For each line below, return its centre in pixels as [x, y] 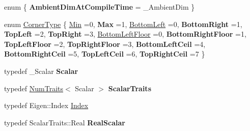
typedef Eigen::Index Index [46, 105]
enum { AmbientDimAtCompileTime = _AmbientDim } [100, 7]
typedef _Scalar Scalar [41, 71]
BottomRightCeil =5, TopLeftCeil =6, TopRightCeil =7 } [105, 54]
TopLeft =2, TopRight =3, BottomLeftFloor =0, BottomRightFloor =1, [125, 34]
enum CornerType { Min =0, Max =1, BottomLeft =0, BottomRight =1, [123, 24]
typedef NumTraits [34, 88]
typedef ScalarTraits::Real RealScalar [65, 122]
